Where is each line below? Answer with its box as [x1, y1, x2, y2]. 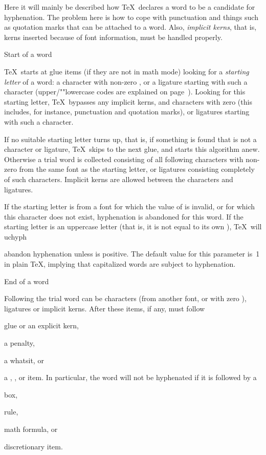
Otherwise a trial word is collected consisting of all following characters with [4, 153, 243, 164]
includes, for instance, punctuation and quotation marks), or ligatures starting [4, 106, 250, 117]
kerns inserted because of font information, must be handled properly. [4, 31, 223, 42]
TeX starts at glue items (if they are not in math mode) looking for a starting [4, 66, 249, 76]
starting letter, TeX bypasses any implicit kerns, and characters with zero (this [4, 96, 252, 107]
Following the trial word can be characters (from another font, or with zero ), [4, 293, 247, 304]
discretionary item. [4, 441, 63, 451]
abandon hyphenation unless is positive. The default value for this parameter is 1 [4, 248, 260, 259]
